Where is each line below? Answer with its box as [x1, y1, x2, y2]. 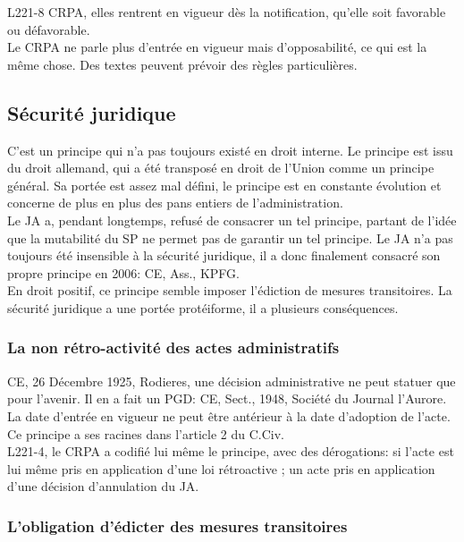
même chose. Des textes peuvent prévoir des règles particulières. [7, 55, 358, 73]
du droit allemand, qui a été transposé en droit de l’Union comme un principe [7, 158, 434, 177]
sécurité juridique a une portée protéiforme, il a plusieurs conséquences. [7, 298, 399, 317]
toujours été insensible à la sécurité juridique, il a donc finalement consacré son [7, 246, 441, 265]
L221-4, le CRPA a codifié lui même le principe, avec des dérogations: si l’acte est [7, 442, 454, 461]
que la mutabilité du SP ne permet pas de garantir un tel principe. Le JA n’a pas [7, 228, 453, 247]
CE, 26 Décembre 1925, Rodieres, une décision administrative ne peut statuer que [7, 371, 456, 390]
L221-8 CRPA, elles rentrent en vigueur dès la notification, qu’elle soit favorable [7, 3, 446, 21]
